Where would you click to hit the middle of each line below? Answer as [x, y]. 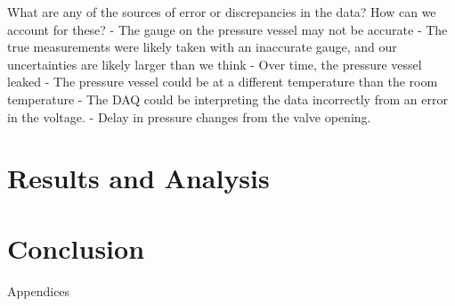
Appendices [39, 290]
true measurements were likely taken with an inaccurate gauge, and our [202, 47]
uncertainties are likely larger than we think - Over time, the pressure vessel [215, 64]
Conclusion [76, 248]
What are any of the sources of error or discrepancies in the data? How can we [222, 12]
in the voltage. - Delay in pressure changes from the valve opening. [189, 116]
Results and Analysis [138, 178]
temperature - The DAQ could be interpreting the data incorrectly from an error [227, 99]
